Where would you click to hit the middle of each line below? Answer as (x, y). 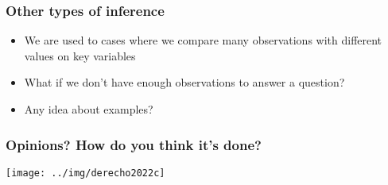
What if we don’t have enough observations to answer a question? (184, 82)
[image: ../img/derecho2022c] (85, 173)
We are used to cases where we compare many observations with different (203, 40)
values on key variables (80, 55)
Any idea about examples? (89, 109)
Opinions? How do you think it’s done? (134, 144)
